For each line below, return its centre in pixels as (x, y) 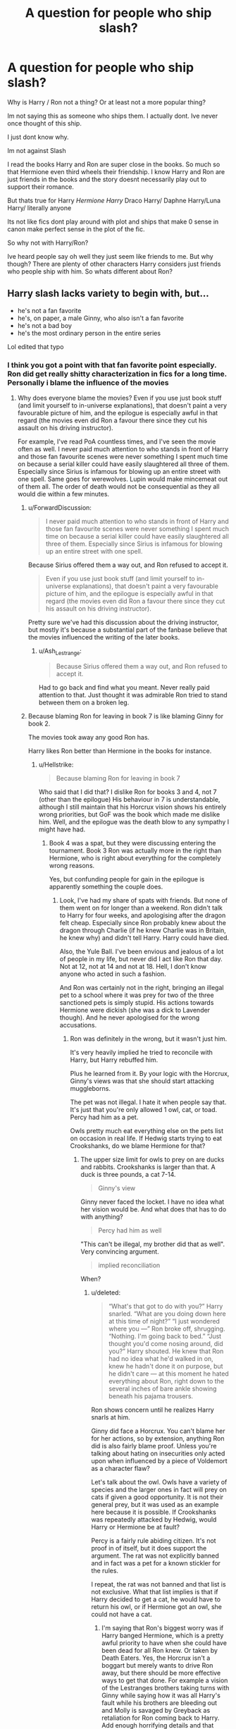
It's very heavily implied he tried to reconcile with (141, 1052)
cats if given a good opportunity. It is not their (157, 1497)
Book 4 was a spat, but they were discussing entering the (132, 843)
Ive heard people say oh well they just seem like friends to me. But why (110, 256)
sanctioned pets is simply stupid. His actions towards (137, 1002)
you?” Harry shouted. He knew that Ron (166, 1351)
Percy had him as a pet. (104, 1117)
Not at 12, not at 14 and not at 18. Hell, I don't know (133, 966)
